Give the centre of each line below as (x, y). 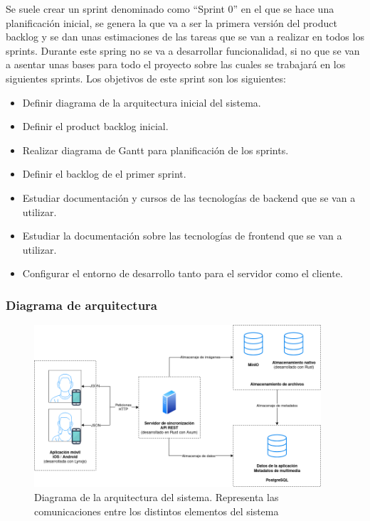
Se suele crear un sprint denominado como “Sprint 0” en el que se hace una (170, 9)
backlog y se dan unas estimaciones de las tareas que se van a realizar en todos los (185, 37)
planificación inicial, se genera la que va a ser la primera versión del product (171, 22)
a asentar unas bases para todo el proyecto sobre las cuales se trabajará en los (176, 64)
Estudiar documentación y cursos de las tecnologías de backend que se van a (189, 197)
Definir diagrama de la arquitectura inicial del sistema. (142, 102)
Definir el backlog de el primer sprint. (104, 174)
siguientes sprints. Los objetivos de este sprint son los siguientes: (146, 78)
